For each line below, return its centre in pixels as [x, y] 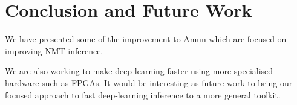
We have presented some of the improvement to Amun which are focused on [146, 39]
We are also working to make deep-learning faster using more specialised [139, 71]
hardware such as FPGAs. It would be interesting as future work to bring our [149, 82]
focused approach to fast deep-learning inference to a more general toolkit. [143, 94]
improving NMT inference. [54, 50]
